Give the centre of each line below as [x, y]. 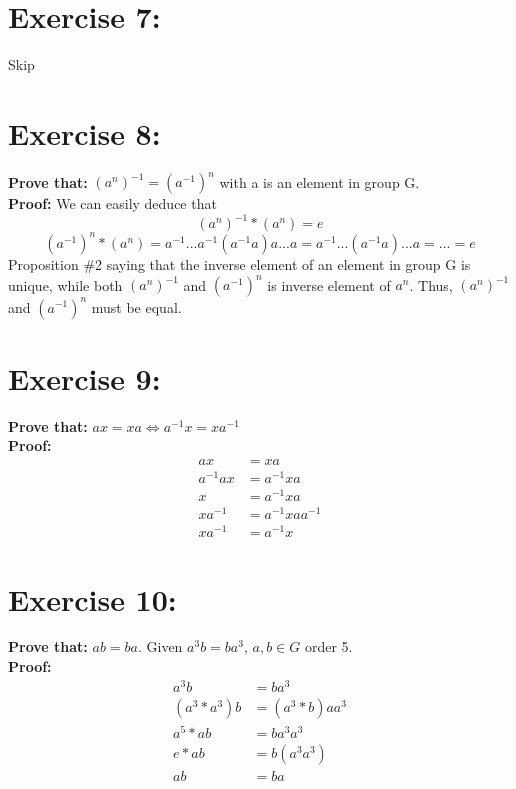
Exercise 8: [84, 132]
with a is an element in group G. [319, 181]
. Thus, [431, 284]
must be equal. [136, 306]
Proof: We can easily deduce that [112, 203]
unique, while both [65, 284]
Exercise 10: [92, 598]
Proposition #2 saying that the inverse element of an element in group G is [239, 263]
